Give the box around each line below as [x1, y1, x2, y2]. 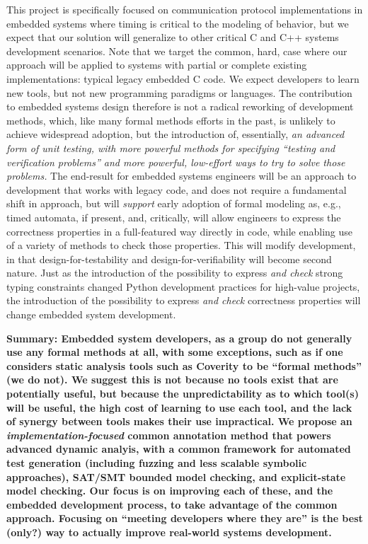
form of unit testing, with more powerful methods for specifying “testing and [6, 140, 335, 155]
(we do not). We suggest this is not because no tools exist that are [6, 372, 338, 387]
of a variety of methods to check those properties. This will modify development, [6, 238, 356, 253]
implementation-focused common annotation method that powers [6, 427, 331, 442]
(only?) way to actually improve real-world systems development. [6, 524, 332, 539]
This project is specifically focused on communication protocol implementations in [6, 2, 363, 16]
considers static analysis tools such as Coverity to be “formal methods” [6, 358, 362, 373]
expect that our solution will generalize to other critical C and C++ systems [6, 30, 339, 45]
